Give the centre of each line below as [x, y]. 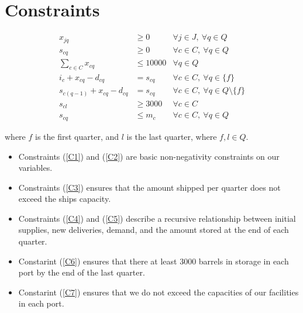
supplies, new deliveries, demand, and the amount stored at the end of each [154, 230]
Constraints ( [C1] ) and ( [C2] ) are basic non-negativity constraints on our [149, 156]
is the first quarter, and [77, 136]
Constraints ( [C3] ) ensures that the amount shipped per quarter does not [149, 187]
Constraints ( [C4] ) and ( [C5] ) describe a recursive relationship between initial [157, 218]
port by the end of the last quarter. [82, 272]
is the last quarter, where [172, 136]
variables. [35, 168]
